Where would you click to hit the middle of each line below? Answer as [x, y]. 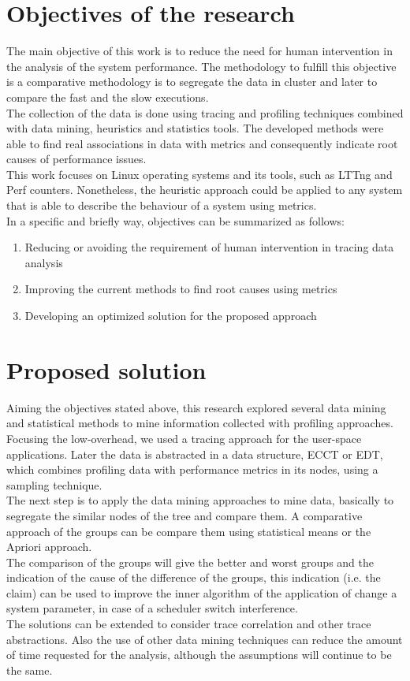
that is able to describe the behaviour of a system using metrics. [162, 205]
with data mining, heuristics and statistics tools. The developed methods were [195, 128]
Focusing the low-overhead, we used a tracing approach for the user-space [184, 438]
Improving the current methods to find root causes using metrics [181, 289]
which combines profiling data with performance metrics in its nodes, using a [192, 469]
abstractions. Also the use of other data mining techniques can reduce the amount [205, 639]
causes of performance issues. [76, 159]
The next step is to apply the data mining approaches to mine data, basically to [200, 500]
